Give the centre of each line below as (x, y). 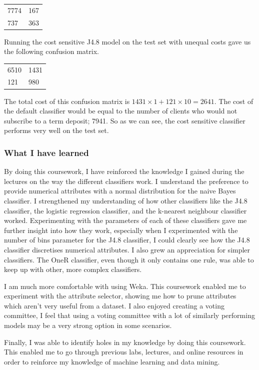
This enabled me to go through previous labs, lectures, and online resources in (124, 352)
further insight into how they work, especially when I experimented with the (121, 230)
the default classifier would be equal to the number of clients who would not (121, 111)
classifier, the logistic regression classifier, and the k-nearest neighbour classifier (125, 210)
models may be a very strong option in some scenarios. (88, 325)
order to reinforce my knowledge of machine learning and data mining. (112, 361)
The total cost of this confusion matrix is (67, 101)
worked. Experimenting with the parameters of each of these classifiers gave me (125, 220)
